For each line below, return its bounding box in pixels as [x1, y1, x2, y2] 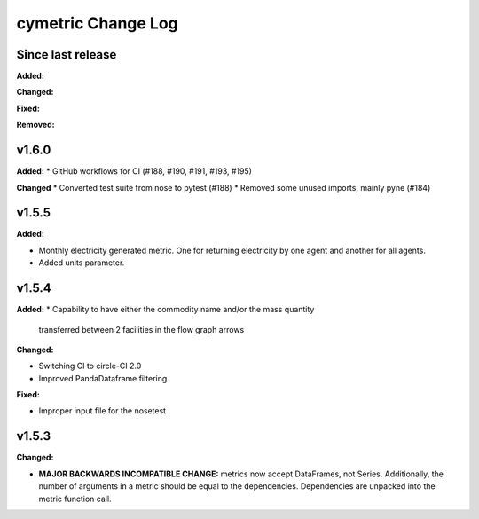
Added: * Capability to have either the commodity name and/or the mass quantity [16, 304, 315, 315]
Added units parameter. [38, 257, 125, 268]
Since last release [16, 47, 117, 62]
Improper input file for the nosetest [38, 405, 167, 416]
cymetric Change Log [16, 13, 179, 33]
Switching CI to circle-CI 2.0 [38, 360, 142, 372]
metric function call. [38, 493, 112, 504]
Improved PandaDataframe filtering [38, 373, 168, 383]
